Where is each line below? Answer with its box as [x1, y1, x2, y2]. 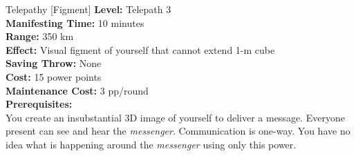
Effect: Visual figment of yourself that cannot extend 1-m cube [6, 42, 275, 57]
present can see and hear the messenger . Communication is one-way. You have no [6, 124, 350, 138]
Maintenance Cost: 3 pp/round [6, 83, 149, 97]
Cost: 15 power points [6, 69, 102, 84]
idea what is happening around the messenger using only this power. [6, 137, 297, 151]
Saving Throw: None [6, 56, 102, 70]
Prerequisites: [6, 97, 73, 111]
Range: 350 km [6, 29, 74, 43]
